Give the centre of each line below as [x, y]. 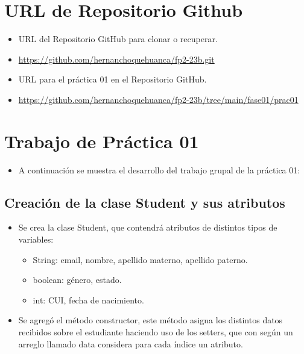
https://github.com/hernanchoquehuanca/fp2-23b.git [116, 59]
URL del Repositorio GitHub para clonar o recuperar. [118, 39]
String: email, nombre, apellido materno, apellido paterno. [140, 259]
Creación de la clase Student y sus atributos [145, 202]
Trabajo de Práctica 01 [102, 141]
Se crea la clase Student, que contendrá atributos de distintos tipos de [148, 227]
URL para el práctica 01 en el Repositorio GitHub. [112, 79]
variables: [36, 239]
